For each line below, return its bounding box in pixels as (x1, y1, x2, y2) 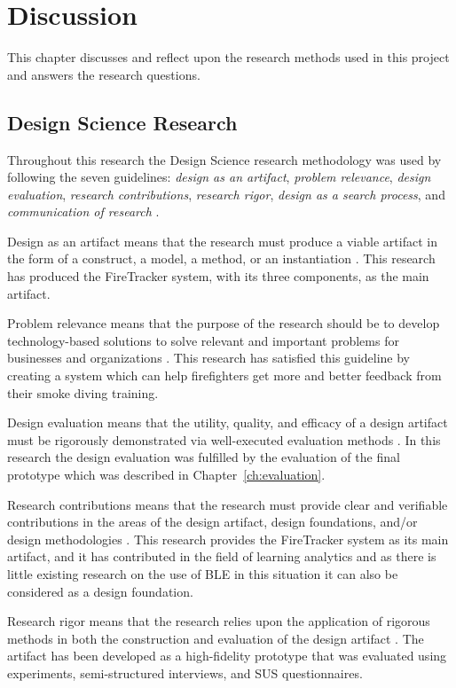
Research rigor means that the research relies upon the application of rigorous (7, 612, 430, 630)
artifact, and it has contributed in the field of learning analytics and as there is (7, 547, 436, 566)
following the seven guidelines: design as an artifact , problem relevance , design (7, 168, 431, 186)
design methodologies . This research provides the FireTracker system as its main (7, 529, 449, 548)
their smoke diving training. (7, 383, 159, 402)
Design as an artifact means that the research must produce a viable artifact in (7, 231, 437, 250)
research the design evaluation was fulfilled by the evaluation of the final (7, 448, 400, 466)
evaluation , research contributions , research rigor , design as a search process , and (7, 184, 445, 203)
